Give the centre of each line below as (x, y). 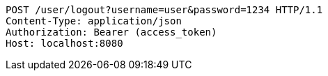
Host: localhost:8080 (64, 43)
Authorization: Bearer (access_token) (111, 32)
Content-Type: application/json (94, 21)
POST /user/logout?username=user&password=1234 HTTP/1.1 (164, 10)
